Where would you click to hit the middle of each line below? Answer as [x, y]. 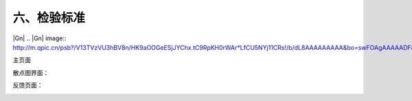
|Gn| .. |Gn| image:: [39, 38]
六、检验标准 [49, 18]
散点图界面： [31, 72]
